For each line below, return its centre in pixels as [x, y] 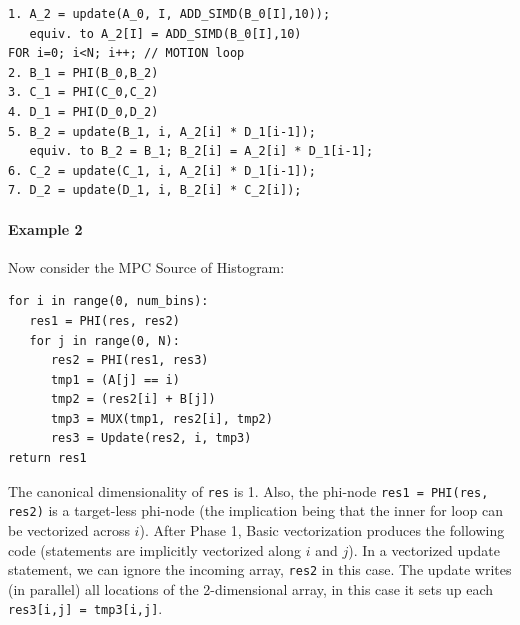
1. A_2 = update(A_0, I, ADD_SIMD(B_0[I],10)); [169, 14]
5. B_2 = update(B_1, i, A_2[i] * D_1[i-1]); [162, 131]
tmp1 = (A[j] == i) [115, 379]
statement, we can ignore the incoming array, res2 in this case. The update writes [260, 569]
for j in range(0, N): [104, 340]
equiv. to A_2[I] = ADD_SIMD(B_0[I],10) [165, 33]
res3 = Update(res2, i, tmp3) [151, 438]
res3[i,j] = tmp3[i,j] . [85, 608]
